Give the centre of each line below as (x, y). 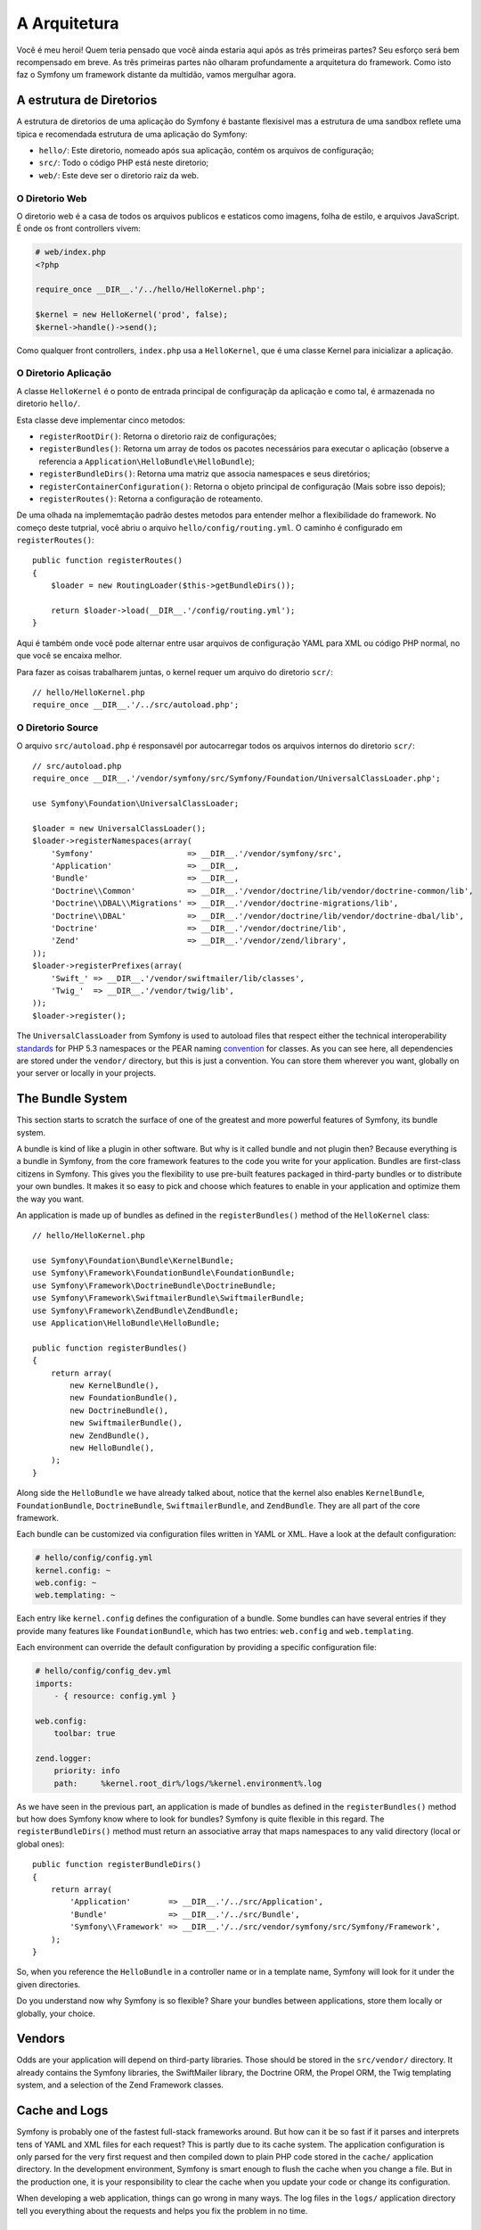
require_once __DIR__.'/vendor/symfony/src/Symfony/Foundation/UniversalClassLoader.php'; (236, 779)
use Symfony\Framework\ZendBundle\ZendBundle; (136, 1310)
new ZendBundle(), (110, 1435)
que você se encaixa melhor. (69, 656)
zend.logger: (64, 1758)
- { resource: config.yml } (115, 1696)
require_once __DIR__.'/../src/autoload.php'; (136, 705)
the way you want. (50, 1199)
